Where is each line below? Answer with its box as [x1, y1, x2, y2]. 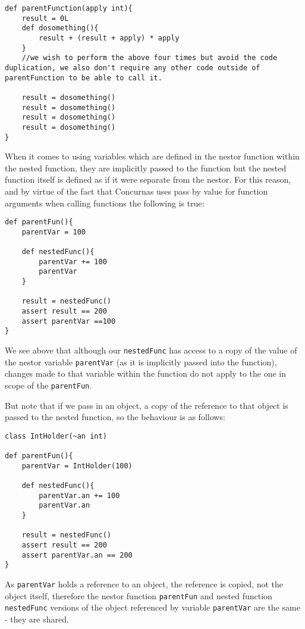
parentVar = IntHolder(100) [21, 461, 133, 470]
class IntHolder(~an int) [5, 431, 107, 440]
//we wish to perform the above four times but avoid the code [21, 54, 278, 62]
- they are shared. [5, 612, 69, 625]
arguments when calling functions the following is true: [5, 196, 205, 209]
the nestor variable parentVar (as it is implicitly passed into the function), [5, 355, 277, 368]
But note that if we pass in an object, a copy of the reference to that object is [5, 399, 288, 411]
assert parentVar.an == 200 [21, 550, 133, 559]
